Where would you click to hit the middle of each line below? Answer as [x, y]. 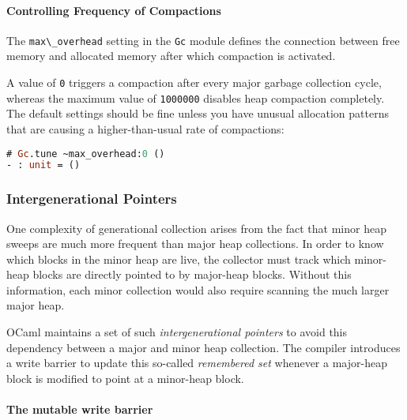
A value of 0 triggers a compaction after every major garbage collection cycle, [194, 82]
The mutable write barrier [80, 409]
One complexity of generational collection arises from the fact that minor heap [196, 228]
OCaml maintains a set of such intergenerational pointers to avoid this [177, 332]
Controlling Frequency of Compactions [114, 10]
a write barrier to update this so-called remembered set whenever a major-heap [197, 363]
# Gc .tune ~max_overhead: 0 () [86, 154]
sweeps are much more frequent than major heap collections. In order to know [195, 244]
